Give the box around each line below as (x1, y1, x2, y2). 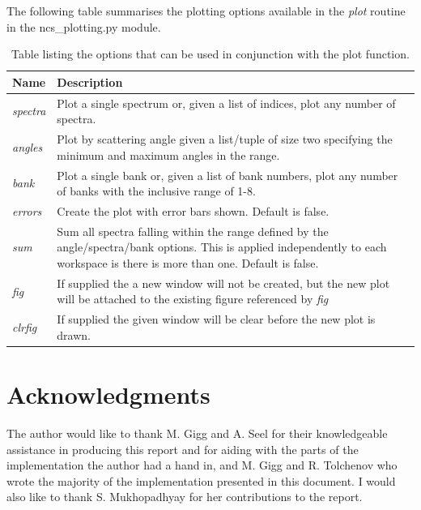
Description (57, 73, 123, 90)
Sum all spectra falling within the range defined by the (57, 222, 329, 239)
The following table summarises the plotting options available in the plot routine (6, 2, 406, 19)
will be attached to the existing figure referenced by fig (57, 290, 329, 307)
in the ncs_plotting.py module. (6, 18, 161, 35)
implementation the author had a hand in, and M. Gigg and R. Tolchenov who (6, 456, 398, 474)
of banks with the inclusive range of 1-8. (57, 182, 256, 199)
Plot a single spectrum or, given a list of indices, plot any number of (57, 94, 396, 111)
